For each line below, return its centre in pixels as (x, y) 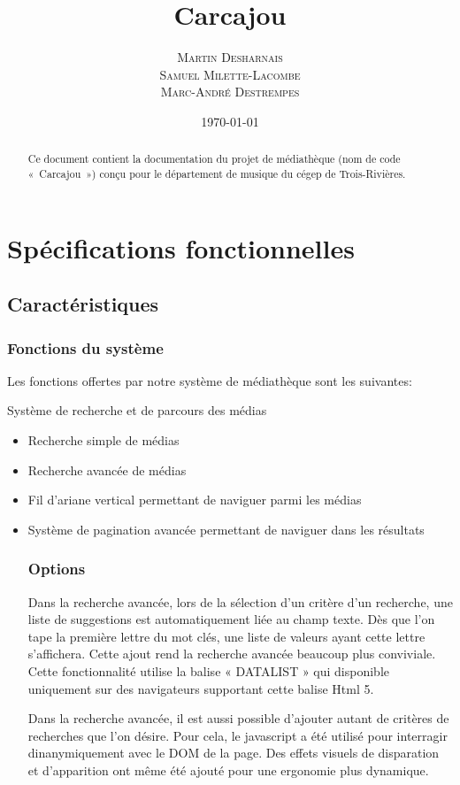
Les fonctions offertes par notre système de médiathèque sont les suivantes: (210, 380)
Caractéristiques (83, 304)
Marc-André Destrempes (230, 92)
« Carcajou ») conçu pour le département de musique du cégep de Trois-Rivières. (217, 173)
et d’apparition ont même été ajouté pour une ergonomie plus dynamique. (228, 770)
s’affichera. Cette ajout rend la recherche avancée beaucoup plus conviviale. (232, 654)
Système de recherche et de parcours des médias (137, 410)
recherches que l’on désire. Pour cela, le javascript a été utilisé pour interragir (238, 735)
